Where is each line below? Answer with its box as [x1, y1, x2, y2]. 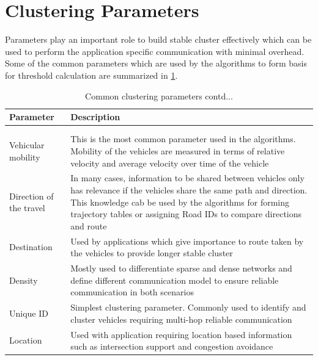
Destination [9, 240, 53, 253]
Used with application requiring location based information [70, 328, 292, 340]
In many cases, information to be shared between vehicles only [70, 171, 305, 184]
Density [9, 273, 38, 286]
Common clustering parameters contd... [85, 89, 233, 102]
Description [70, 110, 120, 123]
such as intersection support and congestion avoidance [70, 340, 273, 353]
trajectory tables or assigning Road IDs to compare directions [70, 207, 302, 220]
